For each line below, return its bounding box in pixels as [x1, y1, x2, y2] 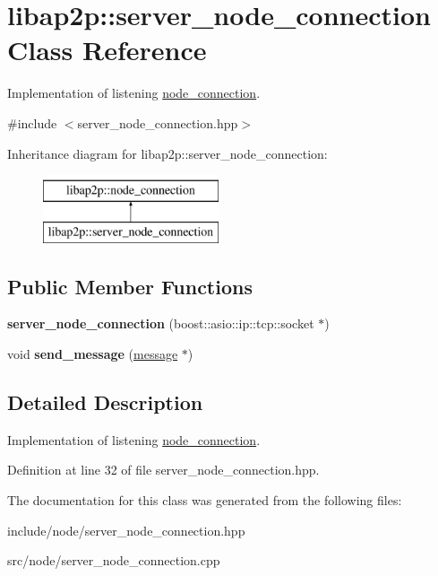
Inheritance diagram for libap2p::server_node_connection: [7, 144, 328, 162]
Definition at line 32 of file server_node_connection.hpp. [7, 460, 320, 479]
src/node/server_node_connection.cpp [7, 551, 220, 570]
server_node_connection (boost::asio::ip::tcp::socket [7, 314, 314, 333]
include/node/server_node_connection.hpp [7, 520, 245, 539]
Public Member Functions [7, 272, 253, 300]
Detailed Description [7, 388, 203, 416]
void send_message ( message [7, 345, 178, 363]
